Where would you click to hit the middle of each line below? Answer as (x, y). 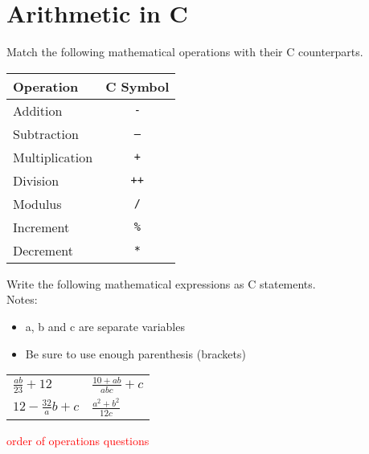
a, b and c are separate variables (105, 326)
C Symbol (137, 86)
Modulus (37, 203)
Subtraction (46, 133)
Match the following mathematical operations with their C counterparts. (185, 52)
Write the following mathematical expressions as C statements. (161, 283)
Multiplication (53, 157)
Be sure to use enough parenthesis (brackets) (135, 353)
